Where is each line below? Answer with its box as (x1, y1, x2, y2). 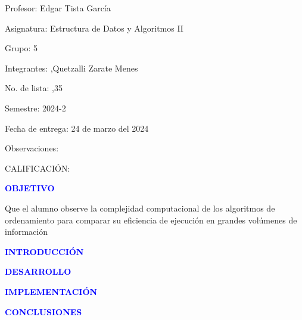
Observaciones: (5, 142, 59, 154)
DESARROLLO (5, 265, 71, 278)
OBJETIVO (5, 182, 55, 194)
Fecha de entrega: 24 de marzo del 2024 (5, 122, 149, 134)
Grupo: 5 (5, 42, 38, 54)
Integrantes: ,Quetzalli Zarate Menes (5, 61, 138, 74)
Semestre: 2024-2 (5, 101, 66, 114)
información (5, 225, 48, 238)
